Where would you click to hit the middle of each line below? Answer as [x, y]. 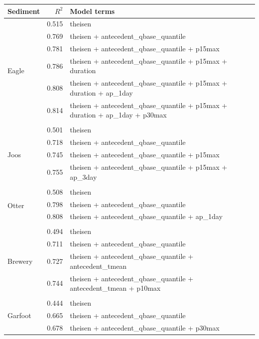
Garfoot [19, 315]
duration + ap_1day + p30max [118, 115]
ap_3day [83, 176]
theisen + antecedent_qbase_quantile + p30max [145, 327]
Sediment [24, 11]
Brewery [20, 261]
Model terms [92, 11]
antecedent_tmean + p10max [115, 288]
